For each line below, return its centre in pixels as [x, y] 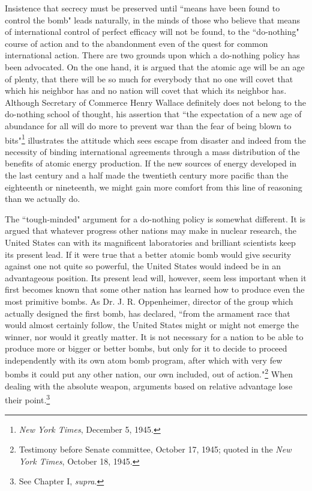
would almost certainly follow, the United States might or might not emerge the [152, 325]
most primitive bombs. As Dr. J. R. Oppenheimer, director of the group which [149, 301]
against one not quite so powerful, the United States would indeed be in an [143, 266]
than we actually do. [43, 199]
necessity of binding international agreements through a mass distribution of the [152, 151]
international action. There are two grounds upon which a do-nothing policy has [152, 55]
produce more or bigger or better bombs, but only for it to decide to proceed [146, 348]
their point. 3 [28, 399]
